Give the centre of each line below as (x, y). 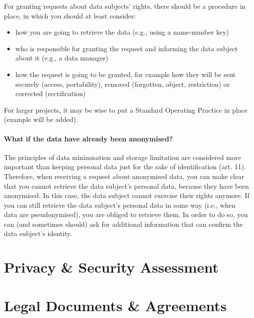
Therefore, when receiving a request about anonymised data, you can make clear (124, 176)
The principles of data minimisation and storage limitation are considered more (123, 157)
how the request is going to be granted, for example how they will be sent (126, 74)
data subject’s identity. (38, 233)
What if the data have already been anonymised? (88, 138)
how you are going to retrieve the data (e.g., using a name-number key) (122, 32)
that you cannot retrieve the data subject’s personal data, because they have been (127, 186)
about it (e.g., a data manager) (62, 58)
